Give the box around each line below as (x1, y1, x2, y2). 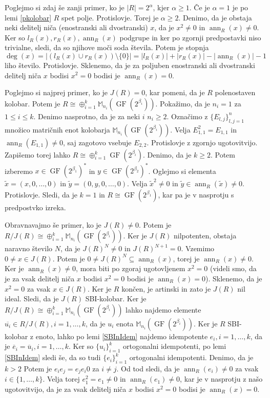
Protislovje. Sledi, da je (5, 189, 77, 200)
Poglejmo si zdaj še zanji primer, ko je (5, 2, 124, 12)
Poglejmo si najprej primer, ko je (5, 87, 108, 98)
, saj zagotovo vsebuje (63, 137, 132, 147)
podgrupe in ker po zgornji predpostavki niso (119, 32, 261, 42)
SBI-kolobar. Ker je (85, 293, 147, 304)
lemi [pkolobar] (5, 12, 52, 23)
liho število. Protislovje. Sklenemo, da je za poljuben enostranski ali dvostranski (5, 59, 255, 70)
